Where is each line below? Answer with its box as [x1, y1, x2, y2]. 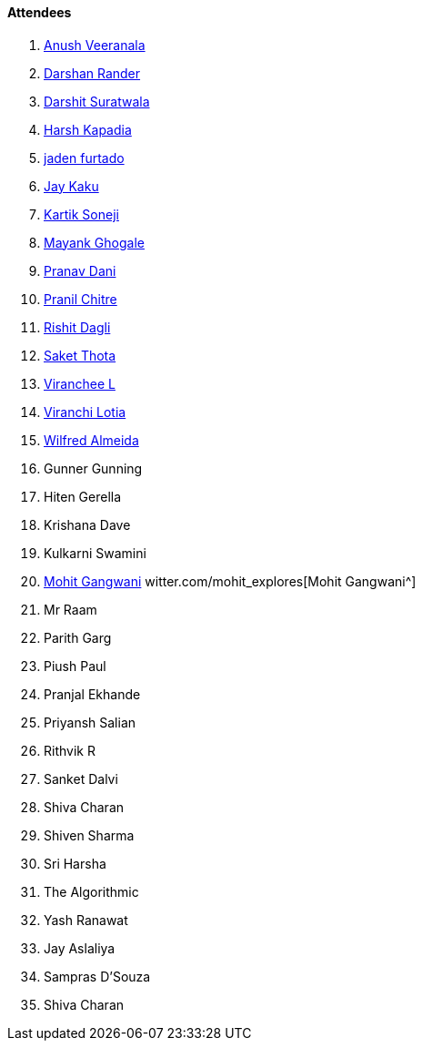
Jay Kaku [44, 178, 99, 194]
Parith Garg [44, 629, 112, 646]
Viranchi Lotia [44, 403, 126, 420]
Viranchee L [44, 375, 116, 392]
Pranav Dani [44, 262, 116, 279]
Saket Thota [44, 347, 116, 363]
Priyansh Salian [44, 714, 136, 730]
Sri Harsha [44, 855, 106, 871]
